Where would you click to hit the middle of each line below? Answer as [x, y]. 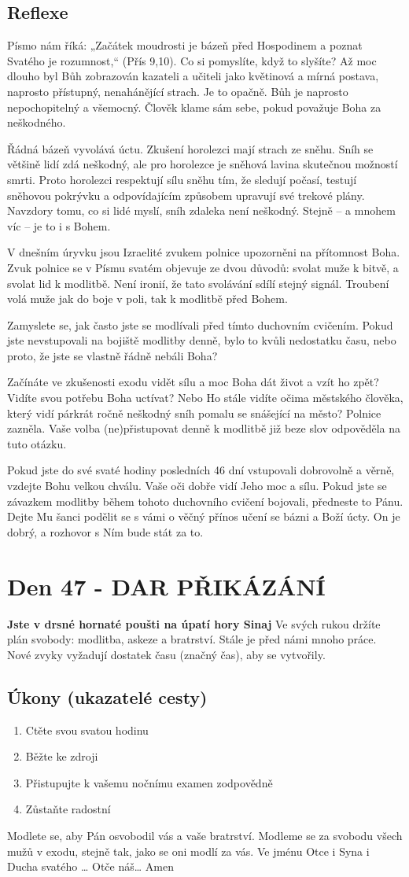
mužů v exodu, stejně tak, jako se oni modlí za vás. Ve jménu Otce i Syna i [188, 851]
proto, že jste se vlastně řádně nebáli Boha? [112, 355]
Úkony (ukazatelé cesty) [107, 696]
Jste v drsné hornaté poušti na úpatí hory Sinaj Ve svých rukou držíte [194, 623]
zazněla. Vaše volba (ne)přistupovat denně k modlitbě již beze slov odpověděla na [204, 428]
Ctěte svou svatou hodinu [87, 730]
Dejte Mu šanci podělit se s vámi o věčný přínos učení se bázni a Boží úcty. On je [204, 516]
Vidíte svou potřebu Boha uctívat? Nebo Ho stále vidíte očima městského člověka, [205, 398]
